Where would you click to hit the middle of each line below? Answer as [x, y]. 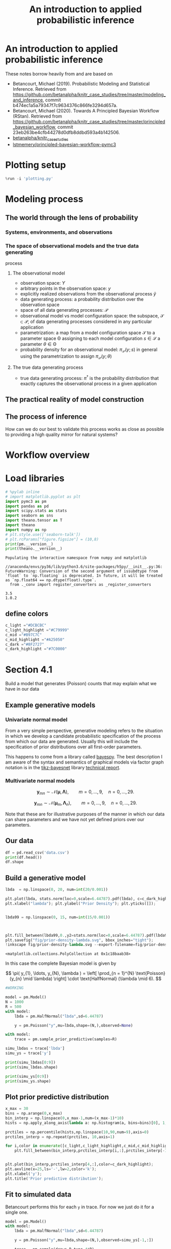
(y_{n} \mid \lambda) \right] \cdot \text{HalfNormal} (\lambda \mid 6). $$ [85, 979]
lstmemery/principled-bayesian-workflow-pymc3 [64, 144]
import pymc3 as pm [26, 501]
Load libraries [35, 479]
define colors [27, 614]
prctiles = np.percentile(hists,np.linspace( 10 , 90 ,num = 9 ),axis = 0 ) [77, 1132]
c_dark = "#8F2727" [25, 644]
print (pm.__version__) [29, 544]
